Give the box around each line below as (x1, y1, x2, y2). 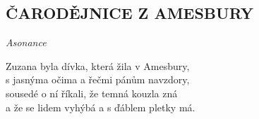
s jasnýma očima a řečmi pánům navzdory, (6, 72, 190, 87)
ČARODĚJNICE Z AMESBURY (6, 2, 253, 24)
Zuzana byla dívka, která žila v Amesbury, (6, 58, 190, 73)
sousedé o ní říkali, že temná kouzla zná (6, 85, 178, 100)
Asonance (6, 35, 47, 50)
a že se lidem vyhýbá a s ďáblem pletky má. (6, 99, 195, 114)
